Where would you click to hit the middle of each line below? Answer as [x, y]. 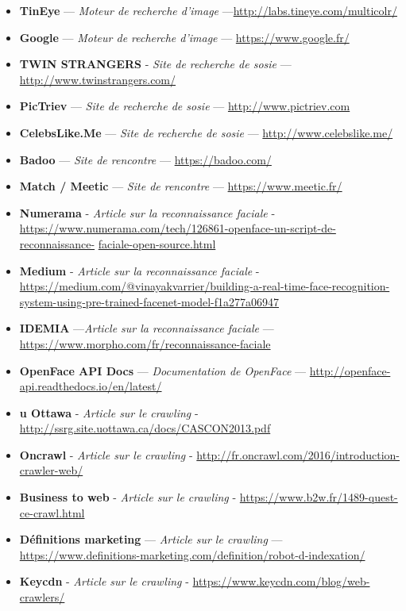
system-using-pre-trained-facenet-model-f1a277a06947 [149, 301]
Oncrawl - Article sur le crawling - [106, 454]
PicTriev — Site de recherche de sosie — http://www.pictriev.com [185, 106]
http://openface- [350, 370]
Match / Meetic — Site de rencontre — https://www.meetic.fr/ [181, 186]
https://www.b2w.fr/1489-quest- [319, 497]
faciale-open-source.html [157, 243]
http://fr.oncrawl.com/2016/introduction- [298, 454]
